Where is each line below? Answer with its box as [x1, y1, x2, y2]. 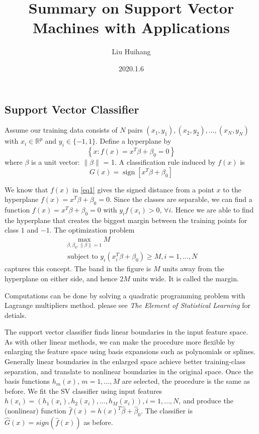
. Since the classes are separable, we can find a [109, 194, 252, 204]
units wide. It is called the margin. [132, 273, 239, 283]
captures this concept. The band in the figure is [5, 263, 151, 274]
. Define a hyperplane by [96, 136, 171, 146]
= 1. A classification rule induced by [103, 157, 216, 167]
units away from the [162, 263, 224, 274]
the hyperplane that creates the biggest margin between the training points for [5, 214, 247, 225]
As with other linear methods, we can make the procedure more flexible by [5, 336, 235, 347]
